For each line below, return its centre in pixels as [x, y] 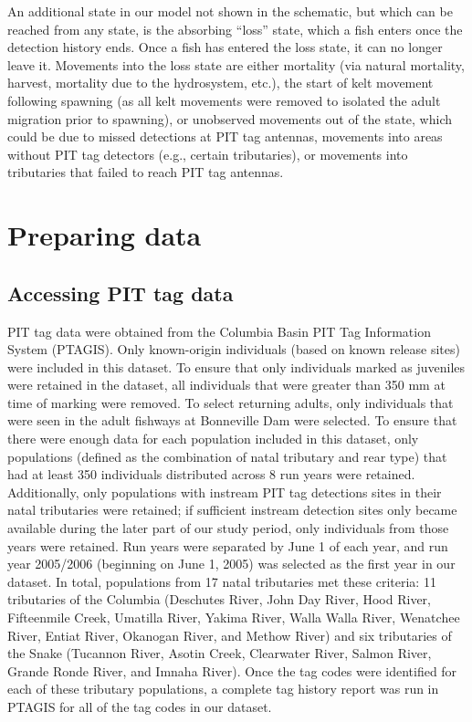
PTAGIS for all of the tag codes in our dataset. [140, 706]
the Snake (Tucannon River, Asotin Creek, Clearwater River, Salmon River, [220, 653]
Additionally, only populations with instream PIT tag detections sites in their [225, 492]
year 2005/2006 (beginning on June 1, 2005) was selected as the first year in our [231, 564]
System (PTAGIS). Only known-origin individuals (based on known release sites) [234, 349]
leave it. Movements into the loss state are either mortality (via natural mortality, [236, 64]
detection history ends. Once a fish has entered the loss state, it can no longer [225, 47]
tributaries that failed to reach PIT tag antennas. [146, 172]
